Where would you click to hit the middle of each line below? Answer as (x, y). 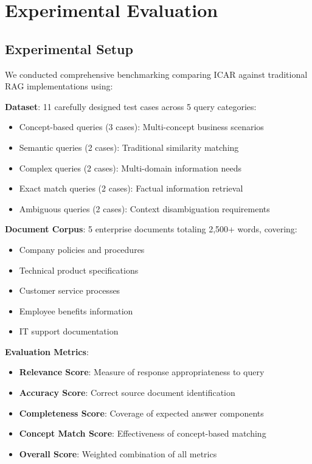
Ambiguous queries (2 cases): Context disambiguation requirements (144, 208)
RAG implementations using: (59, 86)
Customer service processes (70, 290)
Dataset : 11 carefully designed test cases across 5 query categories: (131, 106)
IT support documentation (69, 331)
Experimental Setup (69, 48)
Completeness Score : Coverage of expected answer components (141, 413)
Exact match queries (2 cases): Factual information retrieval (131, 188)
